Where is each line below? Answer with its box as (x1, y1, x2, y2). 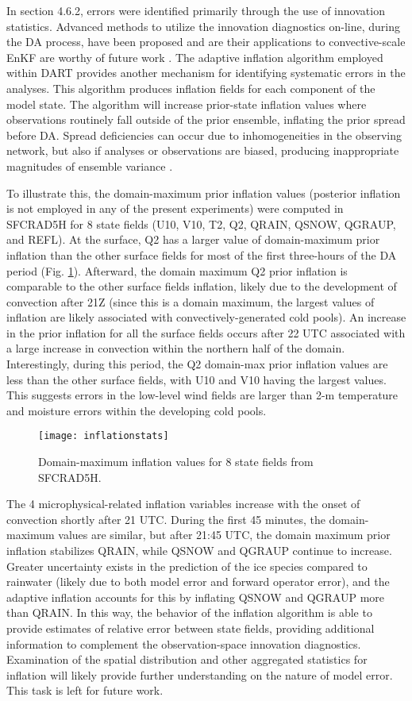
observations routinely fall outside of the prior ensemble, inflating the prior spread (6, 111, 406, 128)
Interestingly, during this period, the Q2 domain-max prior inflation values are (6, 356, 388, 372)
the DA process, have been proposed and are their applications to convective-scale (6, 33, 406, 50)
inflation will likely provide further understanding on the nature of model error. (6, 666, 393, 683)
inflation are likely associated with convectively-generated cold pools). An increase (6, 309, 406, 325)
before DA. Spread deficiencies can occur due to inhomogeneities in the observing (6, 126, 402, 143)
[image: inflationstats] (38, 430, 169, 442)
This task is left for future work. (6, 682, 164, 699)
